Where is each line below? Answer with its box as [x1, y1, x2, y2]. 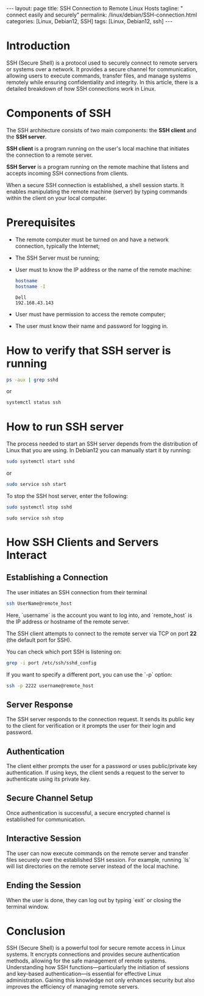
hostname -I [15, 283, 46, 290]
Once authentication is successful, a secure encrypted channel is [6, 809, 171, 816]
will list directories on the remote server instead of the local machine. [6, 863, 180, 870]
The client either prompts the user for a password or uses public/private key [6, 763, 197, 770]
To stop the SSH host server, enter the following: [6, 492, 128, 499]
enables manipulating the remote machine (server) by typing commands [6, 188, 188, 195]
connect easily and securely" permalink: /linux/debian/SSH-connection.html [6, 11, 197, 18]
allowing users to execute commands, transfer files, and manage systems [6, 72, 191, 79]
